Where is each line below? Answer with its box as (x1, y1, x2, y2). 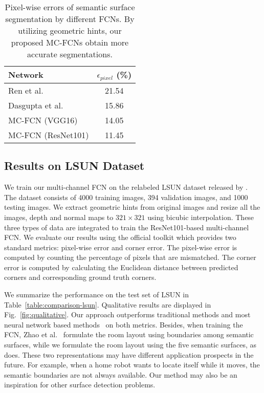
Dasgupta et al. (8, 99, 63, 111)
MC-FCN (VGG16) (8, 114, 78, 126)
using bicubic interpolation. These (147, 211, 254, 222)
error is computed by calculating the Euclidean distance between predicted (4, 261, 238, 272)
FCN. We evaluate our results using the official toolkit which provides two (4, 232, 236, 243)
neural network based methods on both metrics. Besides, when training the (4, 319, 243, 330)
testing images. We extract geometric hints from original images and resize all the (4, 202, 260, 212)
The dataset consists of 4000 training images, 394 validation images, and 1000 (4, 191, 248, 202)
